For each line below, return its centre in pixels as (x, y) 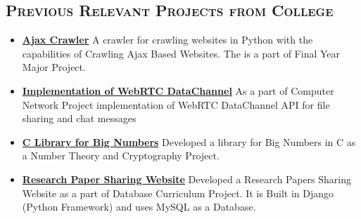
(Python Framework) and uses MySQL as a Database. (139, 207)
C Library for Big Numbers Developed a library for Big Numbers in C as (189, 141)
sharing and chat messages (79, 118)
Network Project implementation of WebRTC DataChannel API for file (176, 104)
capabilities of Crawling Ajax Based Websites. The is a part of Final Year (181, 53)
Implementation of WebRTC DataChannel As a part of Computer (178, 90)
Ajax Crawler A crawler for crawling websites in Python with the (167, 40)
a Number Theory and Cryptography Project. (121, 155)
